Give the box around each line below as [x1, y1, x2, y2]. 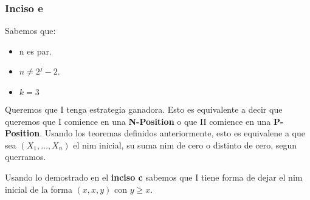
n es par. [19, 44, 52, 57]
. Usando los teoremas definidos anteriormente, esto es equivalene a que [40, 127, 306, 139]
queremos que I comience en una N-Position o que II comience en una [5, 115, 271, 127]
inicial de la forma [5, 182, 72, 195]
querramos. [5, 150, 46, 163]
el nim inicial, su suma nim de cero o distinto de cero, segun [73, 138, 297, 151]
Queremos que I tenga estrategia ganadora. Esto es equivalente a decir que [5, 103, 283, 115]
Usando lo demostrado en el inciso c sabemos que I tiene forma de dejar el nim [5, 170, 303, 183]
